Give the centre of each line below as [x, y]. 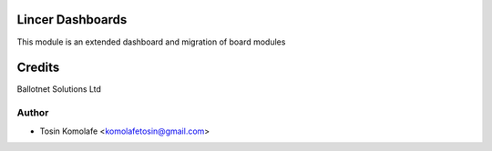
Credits [38, 68]
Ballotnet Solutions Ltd [59, 89]
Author [33, 113]
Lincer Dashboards [72, 20]
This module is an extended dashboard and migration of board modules [151, 42]
